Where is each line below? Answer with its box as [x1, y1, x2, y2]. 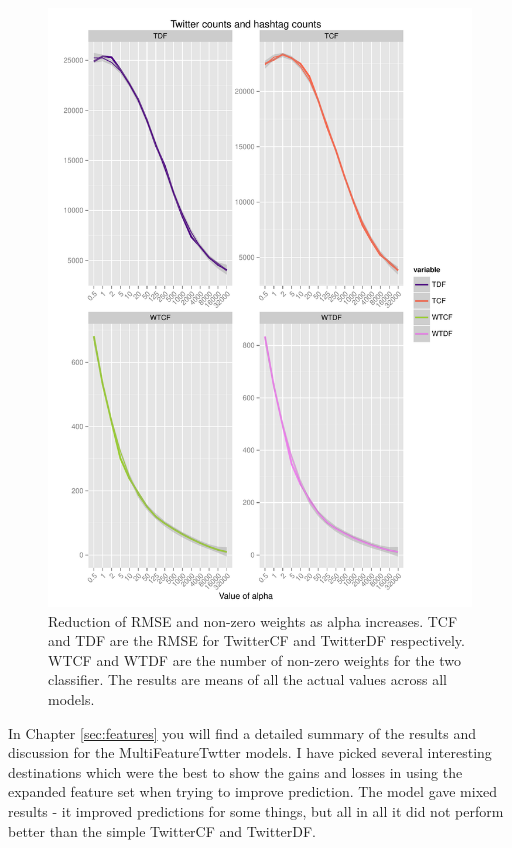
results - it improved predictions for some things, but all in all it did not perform [8, 801, 504, 822]
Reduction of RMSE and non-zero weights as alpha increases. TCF [48, 610, 458, 631]
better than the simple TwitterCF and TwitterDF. [8, 820, 317, 841]
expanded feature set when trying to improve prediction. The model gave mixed [8, 781, 498, 802]
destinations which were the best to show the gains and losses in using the [8, 761, 463, 782]
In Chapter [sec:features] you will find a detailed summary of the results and [8, 722, 477, 743]
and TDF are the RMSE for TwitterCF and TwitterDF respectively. [48, 630, 465, 651]
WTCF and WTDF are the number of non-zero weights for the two [48, 649, 462, 670]
